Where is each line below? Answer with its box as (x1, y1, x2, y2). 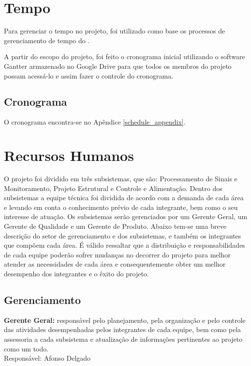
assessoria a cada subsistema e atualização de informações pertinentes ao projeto (4, 334, 243, 344)
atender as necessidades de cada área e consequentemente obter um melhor (4, 259, 226, 269)
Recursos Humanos (4, 145, 134, 165)
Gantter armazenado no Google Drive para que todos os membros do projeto (4, 61, 232, 71)
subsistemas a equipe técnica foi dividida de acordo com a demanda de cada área (4, 192, 244, 203)
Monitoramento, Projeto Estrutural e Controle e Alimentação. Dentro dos (4, 183, 222, 193)
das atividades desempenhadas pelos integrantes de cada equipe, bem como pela (4, 324, 241, 334)
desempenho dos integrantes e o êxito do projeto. (4, 268, 149, 278)
